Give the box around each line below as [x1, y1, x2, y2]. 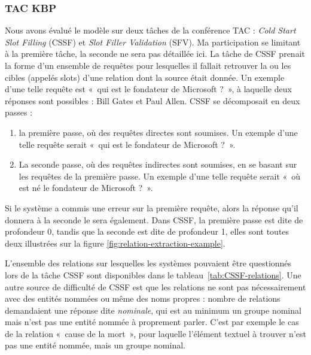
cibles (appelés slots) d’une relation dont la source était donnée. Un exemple [5, 71, 285, 83]
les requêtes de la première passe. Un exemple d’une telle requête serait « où [19, 169, 301, 182]
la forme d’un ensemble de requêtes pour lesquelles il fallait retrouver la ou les [5, 59, 291, 71]
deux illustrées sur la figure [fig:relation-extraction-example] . [5, 236, 225, 249]
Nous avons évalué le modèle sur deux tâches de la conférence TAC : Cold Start [5, 24, 296, 37]
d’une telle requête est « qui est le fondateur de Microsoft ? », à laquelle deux [5, 83, 292, 95]
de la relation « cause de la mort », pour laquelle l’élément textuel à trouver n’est [5, 327, 306, 339]
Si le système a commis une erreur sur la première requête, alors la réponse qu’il [5, 201, 298, 214]
